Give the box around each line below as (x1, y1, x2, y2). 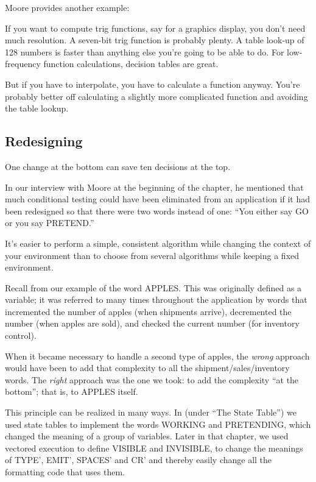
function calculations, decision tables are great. (43, 57, 219, 70)
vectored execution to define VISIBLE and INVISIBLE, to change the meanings (5, 441, 303, 454)
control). (5, 329, 37, 342)
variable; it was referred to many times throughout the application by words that (5, 293, 307, 306)
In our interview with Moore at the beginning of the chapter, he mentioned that (5, 180, 304, 193)
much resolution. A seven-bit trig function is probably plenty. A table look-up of (5, 34, 304, 46)
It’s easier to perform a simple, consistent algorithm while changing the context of (5, 236, 311, 249)
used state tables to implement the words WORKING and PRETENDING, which (5, 417, 311, 430)
